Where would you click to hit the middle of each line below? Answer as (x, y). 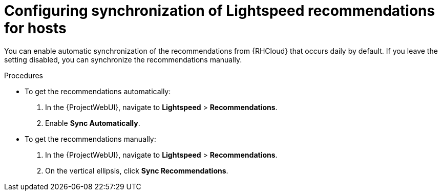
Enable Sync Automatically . (93, 123)
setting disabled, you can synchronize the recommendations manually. (123, 59)
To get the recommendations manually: (90, 139)
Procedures (24, 75)
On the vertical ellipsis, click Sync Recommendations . (137, 170)
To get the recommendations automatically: (98, 91)
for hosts (35, 28)
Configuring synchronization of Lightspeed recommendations (220, 11)
